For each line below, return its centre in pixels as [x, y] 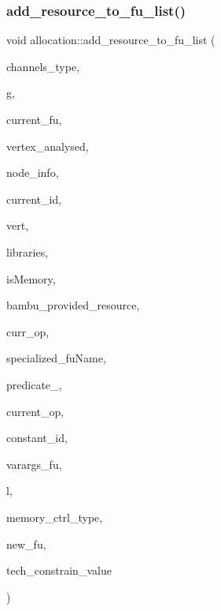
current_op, [35, 411]
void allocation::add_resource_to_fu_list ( [111, 40]
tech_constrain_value [59, 570]
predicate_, [34, 384]
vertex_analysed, [48, 146]
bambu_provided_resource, [73, 305]
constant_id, [37, 438]
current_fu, [34, 119]
